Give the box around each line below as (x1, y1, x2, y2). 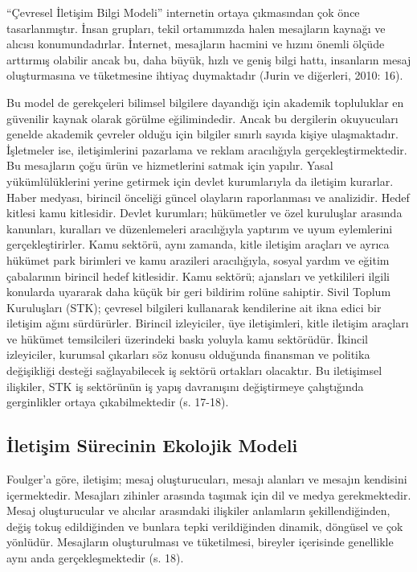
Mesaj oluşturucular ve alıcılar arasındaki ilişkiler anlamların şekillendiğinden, (6, 502, 390, 519)
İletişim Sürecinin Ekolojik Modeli (6, 433, 298, 458)
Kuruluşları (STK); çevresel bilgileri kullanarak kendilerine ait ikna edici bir (6, 298, 382, 315)
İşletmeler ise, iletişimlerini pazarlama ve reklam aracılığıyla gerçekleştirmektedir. (6, 141, 407, 158)
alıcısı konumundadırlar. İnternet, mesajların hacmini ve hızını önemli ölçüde (6, 35, 385, 52)
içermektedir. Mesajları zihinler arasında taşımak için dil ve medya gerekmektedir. (6, 486, 411, 503)
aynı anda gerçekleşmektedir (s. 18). (6, 549, 184, 566)
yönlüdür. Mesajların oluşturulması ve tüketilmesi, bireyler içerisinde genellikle (6, 533, 394, 550)
